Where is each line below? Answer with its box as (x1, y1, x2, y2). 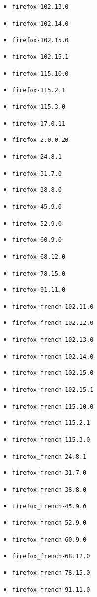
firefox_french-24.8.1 (12, 453, 87, 460)
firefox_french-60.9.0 (12, 536, 87, 543)
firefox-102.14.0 (12, 20, 69, 27)
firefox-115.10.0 (12, 70, 69, 77)
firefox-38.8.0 (12, 186, 62, 194)
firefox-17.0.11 (12, 120, 65, 127)
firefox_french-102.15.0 (12, 369, 94, 377)
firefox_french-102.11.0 (12, 303, 94, 310)
